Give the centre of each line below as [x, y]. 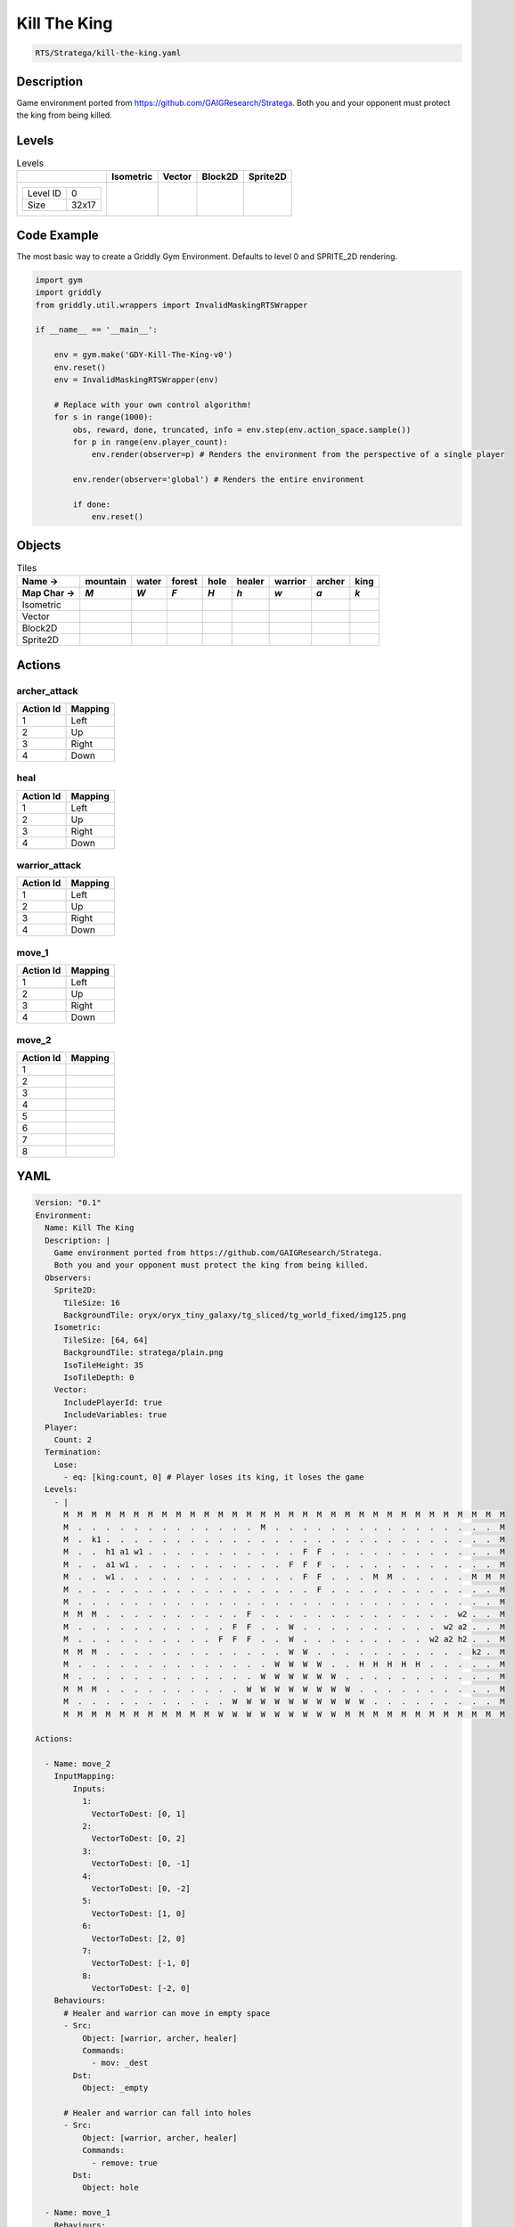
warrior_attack [49, 865]
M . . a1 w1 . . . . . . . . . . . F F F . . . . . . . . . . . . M [284, 1564]
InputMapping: [85, 1776]
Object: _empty [115, 2088]
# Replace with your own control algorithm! [153, 404]
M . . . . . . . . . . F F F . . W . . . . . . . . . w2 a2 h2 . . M [284, 1640]
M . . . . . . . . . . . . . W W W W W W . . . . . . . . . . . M [284, 1676]
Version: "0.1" [68, 1203]
